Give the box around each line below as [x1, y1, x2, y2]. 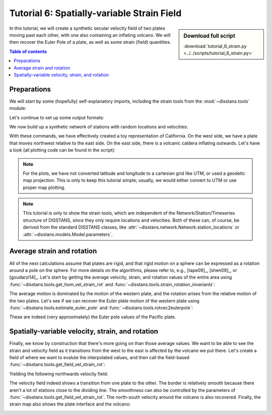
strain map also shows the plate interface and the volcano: [9, 401, 131, 407]
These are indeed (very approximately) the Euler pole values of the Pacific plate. [9, 314, 176, 320]
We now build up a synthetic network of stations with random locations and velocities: [9, 123, 188, 129]
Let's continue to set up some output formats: [9, 114, 104, 120]
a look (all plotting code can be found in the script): [9, 147, 116, 153]
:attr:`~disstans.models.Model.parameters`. [23, 231, 113, 237]
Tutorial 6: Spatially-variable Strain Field [9, 8, 182, 19]
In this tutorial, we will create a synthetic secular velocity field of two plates [9, 25, 166, 31]
